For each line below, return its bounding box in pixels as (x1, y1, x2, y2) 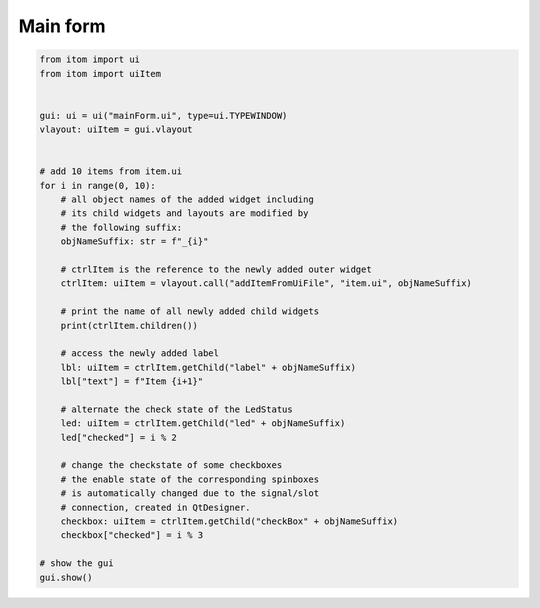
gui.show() (39, 571, 93, 583)
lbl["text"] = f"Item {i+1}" (60, 376, 204, 387)
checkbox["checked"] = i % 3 (60, 530, 204, 541)
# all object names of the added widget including (60, 194, 314, 205)
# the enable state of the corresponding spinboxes (60, 473, 320, 485)
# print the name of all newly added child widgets (60, 306, 320, 317)
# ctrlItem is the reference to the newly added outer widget (60, 264, 372, 275)
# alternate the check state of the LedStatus (60, 403, 294, 415)
